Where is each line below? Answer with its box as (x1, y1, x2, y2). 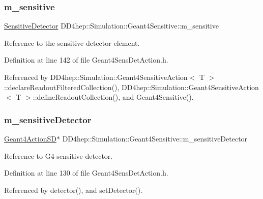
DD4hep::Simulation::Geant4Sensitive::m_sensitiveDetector (62, 133, 248, 144)
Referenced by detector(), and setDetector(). (4, 184, 143, 195)
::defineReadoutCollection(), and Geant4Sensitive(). (33, 92, 194, 102)
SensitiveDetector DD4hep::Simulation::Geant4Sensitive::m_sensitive (4, 20, 219, 31)
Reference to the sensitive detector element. (4, 37, 140, 48)
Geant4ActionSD (4, 133, 56, 144)
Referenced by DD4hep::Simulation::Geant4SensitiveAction (4, 72, 188, 82)
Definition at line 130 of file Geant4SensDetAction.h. (4, 167, 168, 178)
